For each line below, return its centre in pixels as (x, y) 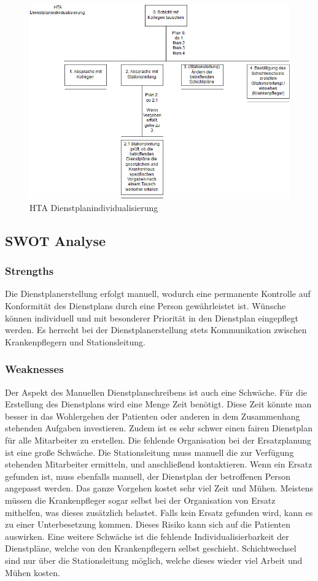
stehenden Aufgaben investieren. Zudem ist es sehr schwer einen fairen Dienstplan (159, 428)
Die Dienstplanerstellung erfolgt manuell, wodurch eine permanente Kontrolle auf (158, 294)
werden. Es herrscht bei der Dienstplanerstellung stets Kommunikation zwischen (156, 330)
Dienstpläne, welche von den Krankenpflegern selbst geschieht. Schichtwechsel (151, 548)
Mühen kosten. (33, 572)
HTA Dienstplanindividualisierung (94, 207)
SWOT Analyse (56, 240)
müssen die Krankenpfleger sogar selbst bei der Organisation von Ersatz (140, 500)
